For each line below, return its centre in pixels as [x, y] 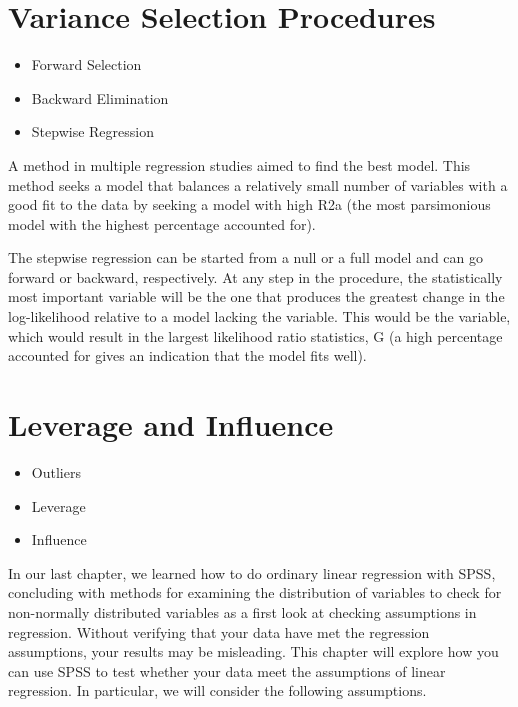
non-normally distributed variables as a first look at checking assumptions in [242, 611]
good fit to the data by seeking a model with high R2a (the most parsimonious [249, 204]
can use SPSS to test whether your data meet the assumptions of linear [227, 670]
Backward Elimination [100, 97]
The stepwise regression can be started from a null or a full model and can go [245, 257]
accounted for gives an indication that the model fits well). [187, 355]
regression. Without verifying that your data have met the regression [219, 631]
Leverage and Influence [171, 424]
